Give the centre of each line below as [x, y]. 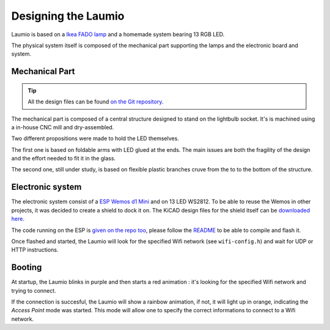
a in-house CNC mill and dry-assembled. [63, 127]
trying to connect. [34, 290]
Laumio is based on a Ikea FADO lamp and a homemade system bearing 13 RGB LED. [118, 34]
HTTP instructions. [35, 250]
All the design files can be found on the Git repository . [96, 102]
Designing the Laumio [68, 16]
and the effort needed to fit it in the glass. [64, 159]
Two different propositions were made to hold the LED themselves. [95, 138]
